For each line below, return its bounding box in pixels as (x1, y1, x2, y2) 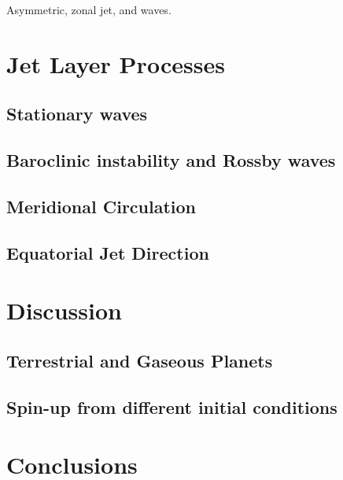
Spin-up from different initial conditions (6, 394, 337, 419)
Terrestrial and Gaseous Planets (6, 348, 273, 372)
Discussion (6, 294, 122, 327)
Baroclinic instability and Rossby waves (6, 148, 336, 172)
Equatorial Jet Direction (6, 240, 209, 264)
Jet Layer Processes (6, 47, 225, 79)
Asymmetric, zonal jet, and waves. (6, 2, 171, 17)
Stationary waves (6, 102, 148, 126)
